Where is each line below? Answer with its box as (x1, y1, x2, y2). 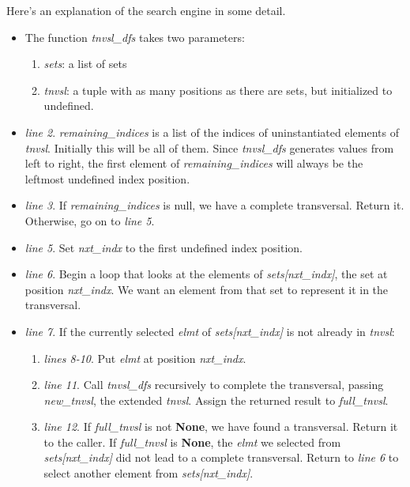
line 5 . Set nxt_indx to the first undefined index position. (24, 239, 303, 255)
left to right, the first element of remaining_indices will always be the (24, 155, 363, 172)
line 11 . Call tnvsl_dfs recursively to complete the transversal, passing (43, 376, 384, 393)
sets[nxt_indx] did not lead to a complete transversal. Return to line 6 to (43, 449, 399, 466)
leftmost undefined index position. (24, 170, 190, 187)
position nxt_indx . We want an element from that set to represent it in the (24, 281, 389, 297)
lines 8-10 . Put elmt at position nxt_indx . (43, 349, 246, 366)
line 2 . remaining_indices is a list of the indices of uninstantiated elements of (24, 123, 399, 140)
